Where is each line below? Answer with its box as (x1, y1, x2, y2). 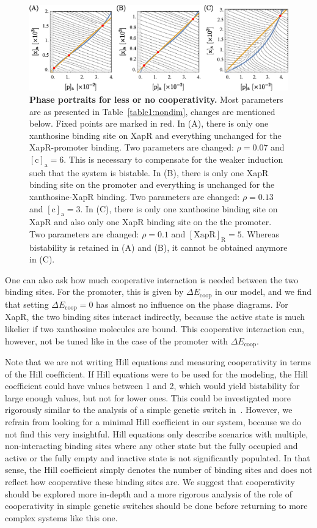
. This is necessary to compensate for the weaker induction (64, 152, 283, 165)
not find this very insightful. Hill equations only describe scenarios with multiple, (5, 427, 308, 440)
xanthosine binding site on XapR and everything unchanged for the (29, 128, 282, 141)
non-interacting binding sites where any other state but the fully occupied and (5, 439, 298, 452)
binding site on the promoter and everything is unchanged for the (29, 178, 275, 191)
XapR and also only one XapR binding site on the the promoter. (29, 215, 272, 228)
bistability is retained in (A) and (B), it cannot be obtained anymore (29, 240, 288, 253)
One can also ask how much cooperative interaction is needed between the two (5, 273, 299, 286)
